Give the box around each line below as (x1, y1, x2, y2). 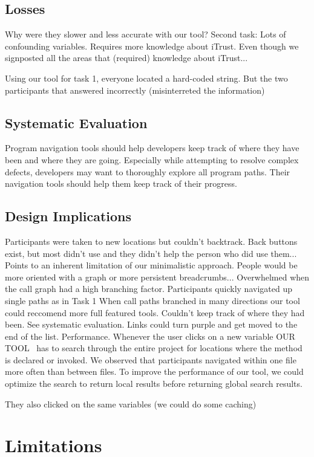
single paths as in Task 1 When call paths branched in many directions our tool (5, 294, 300, 306)
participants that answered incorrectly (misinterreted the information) (5, 83, 265, 96)
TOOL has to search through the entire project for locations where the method (5, 342, 303, 354)
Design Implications (5, 207, 132, 225)
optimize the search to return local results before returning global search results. (5, 377, 303, 390)
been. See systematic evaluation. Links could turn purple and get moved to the (5, 318, 298, 331)
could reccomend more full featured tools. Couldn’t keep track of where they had (5, 306, 305, 319)
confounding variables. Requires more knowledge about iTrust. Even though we (5, 39, 299, 52)
